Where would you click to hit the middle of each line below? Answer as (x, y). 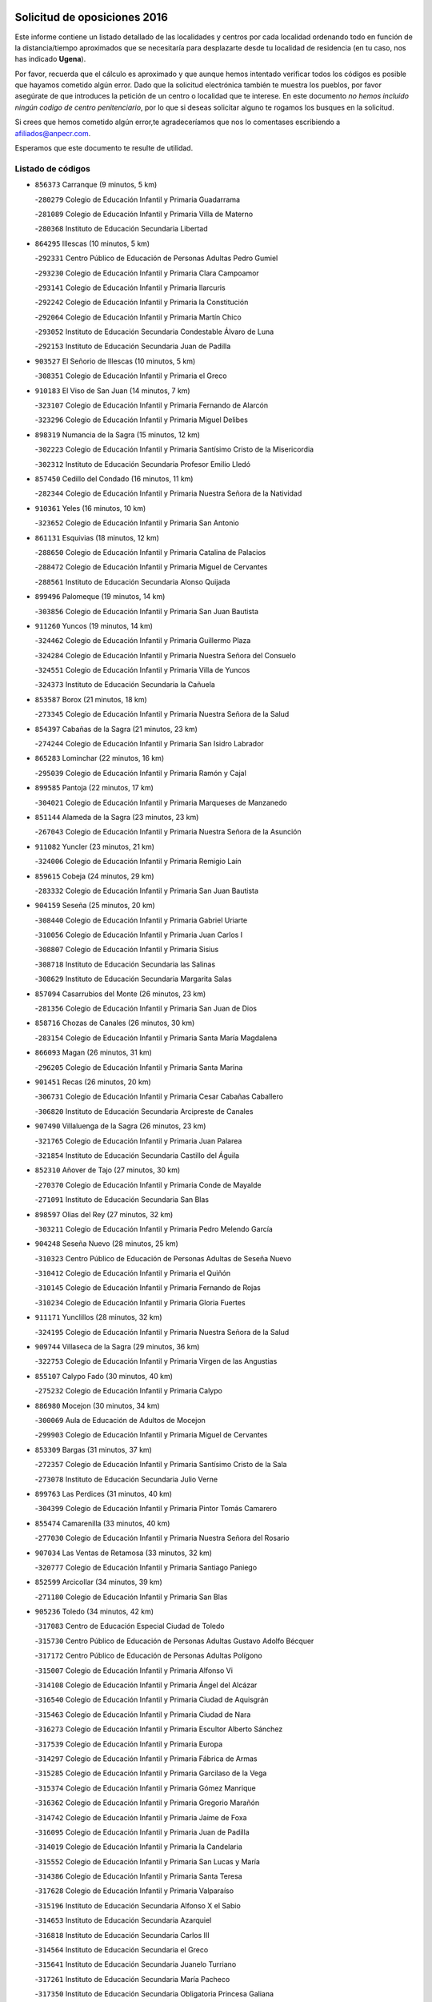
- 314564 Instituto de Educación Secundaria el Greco (122, 1950)
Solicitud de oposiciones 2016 (91, 17)
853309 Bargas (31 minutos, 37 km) (93, 1449)
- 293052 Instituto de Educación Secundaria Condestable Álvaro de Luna (154, 332)
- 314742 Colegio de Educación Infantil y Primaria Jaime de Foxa (141, 1817)
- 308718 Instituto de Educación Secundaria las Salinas (125, 964)
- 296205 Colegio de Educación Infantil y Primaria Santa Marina (139, 1067)
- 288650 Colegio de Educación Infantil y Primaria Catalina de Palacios (150, 552)
